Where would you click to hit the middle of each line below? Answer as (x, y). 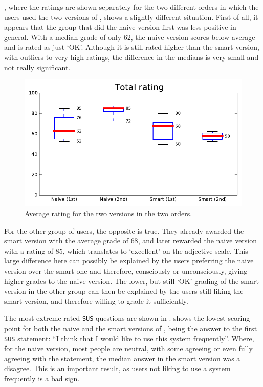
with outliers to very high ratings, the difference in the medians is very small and (131, 57)
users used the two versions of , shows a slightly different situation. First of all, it (131, 17)
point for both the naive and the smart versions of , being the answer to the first (131, 328)
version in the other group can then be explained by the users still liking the (124, 291)
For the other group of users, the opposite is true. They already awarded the (124, 230)
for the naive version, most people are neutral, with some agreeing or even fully (128, 348)
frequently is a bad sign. (42, 378)
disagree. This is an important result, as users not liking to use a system (117, 368)
